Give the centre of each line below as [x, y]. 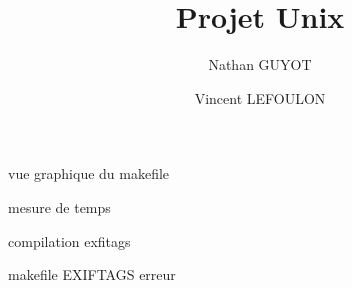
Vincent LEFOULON [260, 97]
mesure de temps [59, 206]
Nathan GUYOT [260, 64]
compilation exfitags [69, 240]
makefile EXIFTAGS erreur [92, 274]
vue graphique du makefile [89, 173]
